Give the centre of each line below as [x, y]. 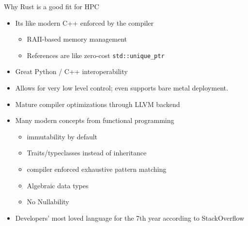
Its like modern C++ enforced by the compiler [85, 23]
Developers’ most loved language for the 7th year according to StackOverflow [130, 218]
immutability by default [62, 136]
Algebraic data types [58, 185]
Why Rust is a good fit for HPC [52, 6]
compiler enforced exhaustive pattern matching [97, 169]
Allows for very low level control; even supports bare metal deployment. [122, 88]
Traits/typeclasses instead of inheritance [87, 153]
